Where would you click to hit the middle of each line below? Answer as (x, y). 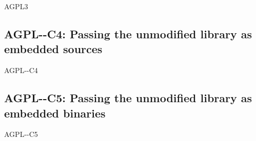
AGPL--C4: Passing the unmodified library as (128, 33)
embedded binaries (55, 113)
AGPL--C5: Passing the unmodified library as (128, 98)
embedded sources (53, 49)
